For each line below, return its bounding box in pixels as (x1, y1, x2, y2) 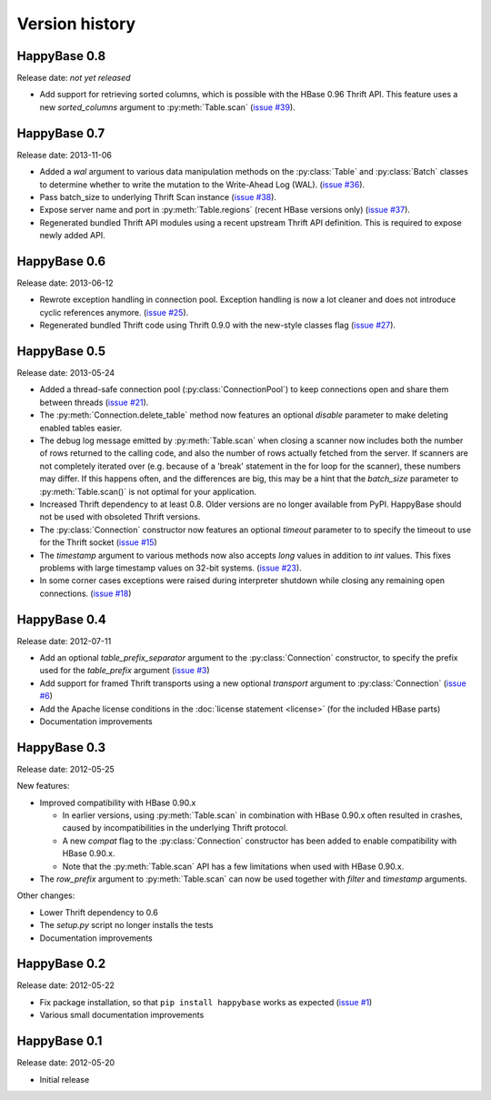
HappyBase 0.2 (16, 956, 106, 972)
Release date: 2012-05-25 (16, 763, 115, 774)
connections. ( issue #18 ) (39, 588, 132, 599)
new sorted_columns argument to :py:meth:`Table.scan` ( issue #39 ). (39, 101, 296, 113)
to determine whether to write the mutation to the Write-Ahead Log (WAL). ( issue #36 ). (39, 178, 366, 190)
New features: (16, 781, 70, 792)
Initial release (39, 1074, 90, 1085)
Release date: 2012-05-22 (16, 980, 115, 991)
